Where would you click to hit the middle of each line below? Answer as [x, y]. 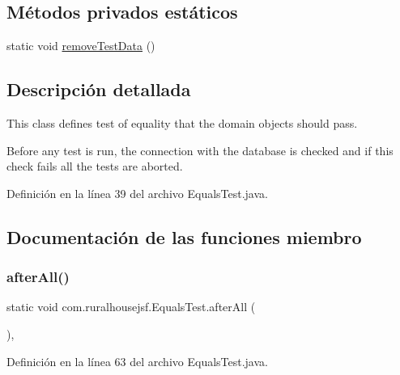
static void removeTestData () [81, 46]
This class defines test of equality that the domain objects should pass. [182, 123]
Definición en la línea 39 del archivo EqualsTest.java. [137, 193]
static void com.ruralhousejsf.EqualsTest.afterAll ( [131, 307]
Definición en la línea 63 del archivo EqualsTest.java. [137, 361]
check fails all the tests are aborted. [95, 166]
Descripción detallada [99, 89]
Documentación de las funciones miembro [184, 236]
